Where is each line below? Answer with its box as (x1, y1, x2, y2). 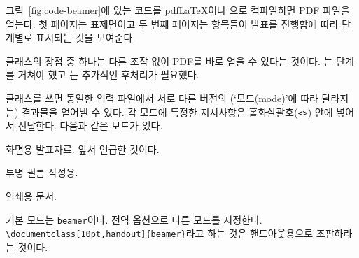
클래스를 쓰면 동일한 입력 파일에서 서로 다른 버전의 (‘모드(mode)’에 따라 (6, 90, 318, 105)
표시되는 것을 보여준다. (36, 30, 136, 45)
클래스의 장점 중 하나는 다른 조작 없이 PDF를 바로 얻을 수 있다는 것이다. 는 (6, 53, 333, 68)
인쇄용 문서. (6, 189, 57, 203)
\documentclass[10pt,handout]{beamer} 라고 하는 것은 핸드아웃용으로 (6, 226, 314, 241)
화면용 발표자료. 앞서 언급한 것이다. (6, 141, 160, 156)
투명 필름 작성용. (6, 165, 78, 180)
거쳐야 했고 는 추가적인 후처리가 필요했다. (17, 67, 199, 82)
